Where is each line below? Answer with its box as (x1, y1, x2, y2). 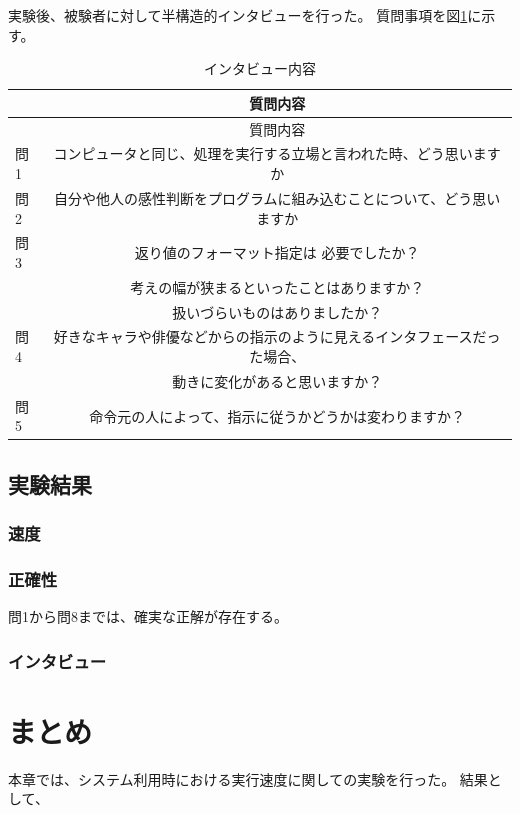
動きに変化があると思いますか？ (172, 370, 383, 391)
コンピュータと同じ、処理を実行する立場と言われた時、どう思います (53, 143, 501, 164)
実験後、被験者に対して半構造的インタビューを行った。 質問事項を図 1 (8, 5, 468, 25)
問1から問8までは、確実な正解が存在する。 (8, 606, 288, 627)
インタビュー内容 (204, 58, 316, 79)
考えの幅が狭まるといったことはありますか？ (130, 276, 425, 297)
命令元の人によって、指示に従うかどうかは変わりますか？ (89, 405, 465, 426)
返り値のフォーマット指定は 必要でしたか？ (134, 242, 420, 263)
